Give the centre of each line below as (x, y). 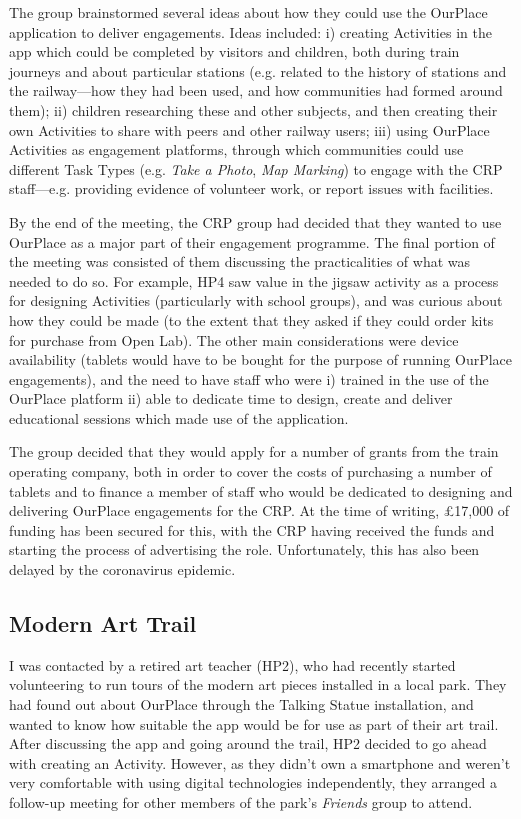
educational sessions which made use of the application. (179, 417)
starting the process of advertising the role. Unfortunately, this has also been (244, 549)
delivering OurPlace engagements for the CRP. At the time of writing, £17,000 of (259, 510)
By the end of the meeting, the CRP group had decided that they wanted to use (255, 221)
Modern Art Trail (103, 623)
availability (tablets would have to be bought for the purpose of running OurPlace (261, 359)
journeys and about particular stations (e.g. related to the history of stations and (258, 70)
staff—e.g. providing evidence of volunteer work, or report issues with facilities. (251, 188)
